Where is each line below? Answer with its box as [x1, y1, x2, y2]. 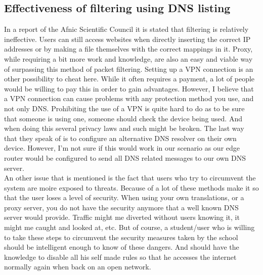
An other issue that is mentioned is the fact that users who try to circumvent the [4, 172, 256, 183]
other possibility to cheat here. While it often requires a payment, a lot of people [4, 73, 255, 84]
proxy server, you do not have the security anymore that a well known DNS [4, 202, 239, 212]
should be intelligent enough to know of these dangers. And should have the [4, 242, 239, 252]
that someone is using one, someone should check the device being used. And [4, 113, 242, 123]
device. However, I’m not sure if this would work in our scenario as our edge [4, 143, 240, 153]
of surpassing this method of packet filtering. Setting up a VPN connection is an [4, 63, 253, 74]
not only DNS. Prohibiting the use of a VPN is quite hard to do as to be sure [4, 103, 245, 113]
